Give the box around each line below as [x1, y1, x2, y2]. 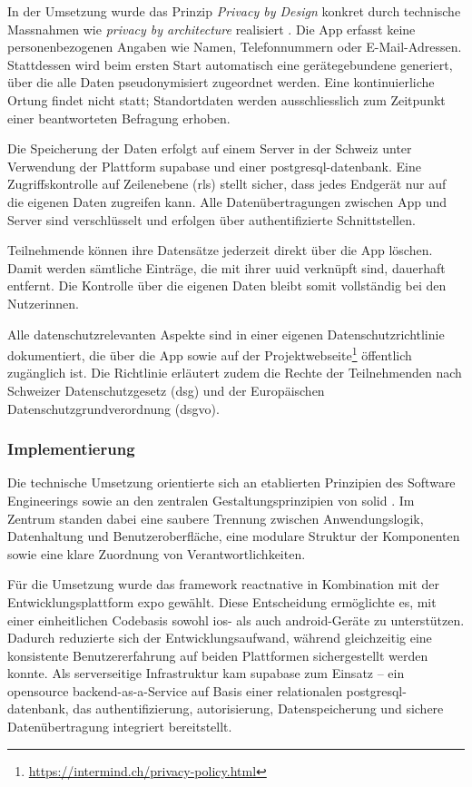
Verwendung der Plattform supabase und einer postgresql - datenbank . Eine [7, 156, 422, 175]
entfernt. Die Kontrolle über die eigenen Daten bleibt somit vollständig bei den [7, 276, 447, 295]
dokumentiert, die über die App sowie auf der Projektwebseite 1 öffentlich [7, 343, 412, 364]
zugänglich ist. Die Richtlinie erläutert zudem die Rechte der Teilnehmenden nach [7, 363, 462, 382]
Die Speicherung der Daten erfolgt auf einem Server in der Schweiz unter [7, 139, 412, 158]
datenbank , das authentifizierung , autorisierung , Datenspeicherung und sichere [7, 699, 444, 718]
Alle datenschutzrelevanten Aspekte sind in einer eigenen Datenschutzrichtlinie [7, 324, 445, 343]
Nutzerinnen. [7, 293, 80, 312]
